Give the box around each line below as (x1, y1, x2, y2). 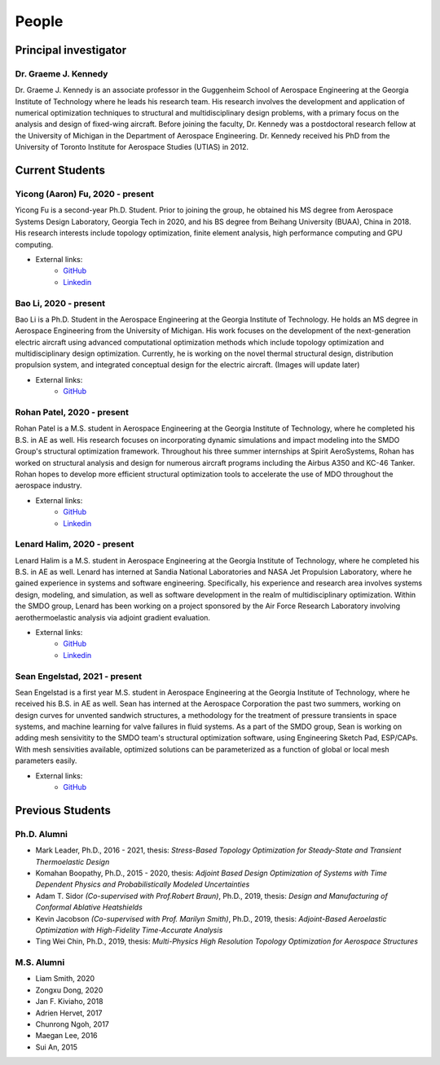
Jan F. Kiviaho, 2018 (35, 997, 103, 1006)
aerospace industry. (15, 480, 82, 490)
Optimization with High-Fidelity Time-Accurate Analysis (35, 925, 223, 935)
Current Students (15, 164, 106, 177)
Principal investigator (15, 43, 127, 57)
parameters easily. (15, 756, 77, 765)
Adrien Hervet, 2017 (35, 1008, 103, 1018)
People (15, 12, 64, 30)
